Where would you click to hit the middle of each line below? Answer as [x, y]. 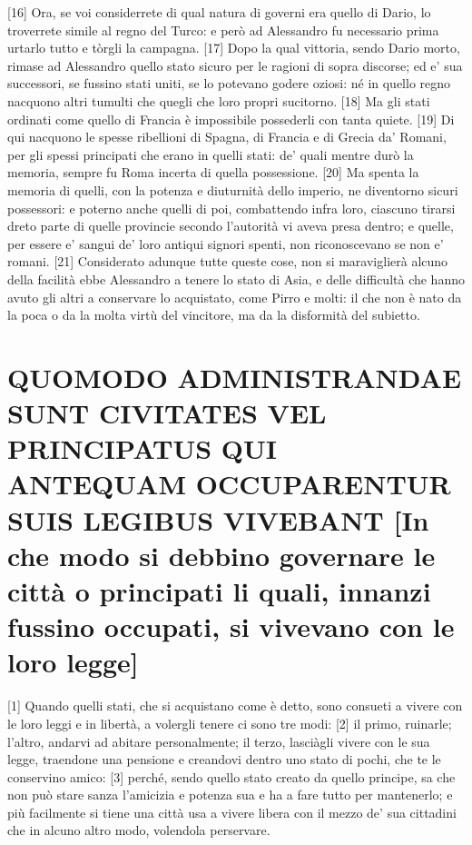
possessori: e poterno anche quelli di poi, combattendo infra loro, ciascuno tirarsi [231, 208]
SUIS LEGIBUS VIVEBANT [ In [218, 519]
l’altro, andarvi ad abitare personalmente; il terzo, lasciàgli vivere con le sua [219, 741]
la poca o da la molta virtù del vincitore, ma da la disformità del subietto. [214, 315]
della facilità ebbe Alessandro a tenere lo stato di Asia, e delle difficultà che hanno [236, 278]
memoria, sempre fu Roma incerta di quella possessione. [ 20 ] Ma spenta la [213, 172]
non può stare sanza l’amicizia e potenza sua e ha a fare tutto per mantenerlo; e [230, 795]
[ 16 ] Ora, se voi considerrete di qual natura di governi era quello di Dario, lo [219, 12]
